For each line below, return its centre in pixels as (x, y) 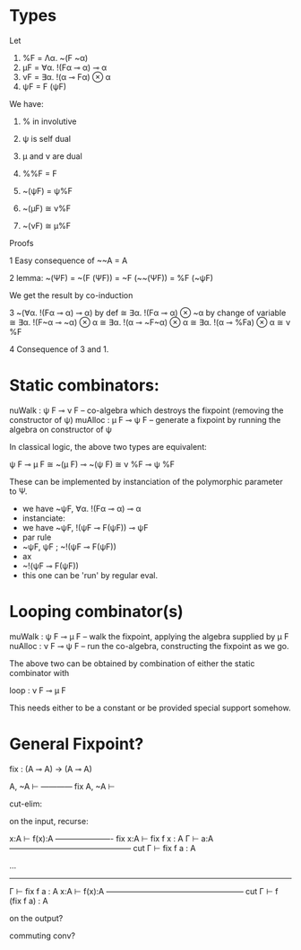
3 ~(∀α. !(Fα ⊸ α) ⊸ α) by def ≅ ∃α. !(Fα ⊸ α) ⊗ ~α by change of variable (148, 312)
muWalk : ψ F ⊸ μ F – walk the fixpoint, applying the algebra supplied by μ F (149, 636)
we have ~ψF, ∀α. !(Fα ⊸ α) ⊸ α (82, 508)
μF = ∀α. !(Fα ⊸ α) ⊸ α (64, 67)
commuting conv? (43, 936)
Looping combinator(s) (96, 612)
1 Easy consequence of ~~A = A (69, 260)
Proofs (21, 242)
